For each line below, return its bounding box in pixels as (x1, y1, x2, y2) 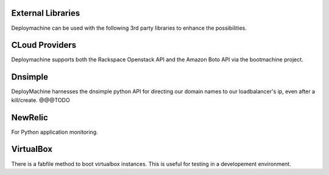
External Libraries (11, 8, 80, 18)
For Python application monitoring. (11, 128, 98, 136)
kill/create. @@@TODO (11, 96, 70, 103)
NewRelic (11, 112, 48, 123)
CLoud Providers (11, 40, 77, 50)
